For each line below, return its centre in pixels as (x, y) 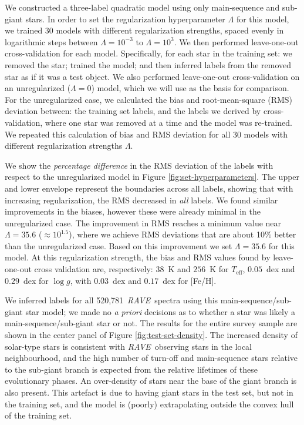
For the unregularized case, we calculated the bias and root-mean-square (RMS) (149, 99)
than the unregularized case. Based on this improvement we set (119, 245)
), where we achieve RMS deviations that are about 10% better (183, 234)
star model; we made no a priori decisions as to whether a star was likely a (161, 311)
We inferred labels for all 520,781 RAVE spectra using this (112, 300)
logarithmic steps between (51, 41)
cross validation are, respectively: (94, 269)
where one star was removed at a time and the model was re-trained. (168, 122)
